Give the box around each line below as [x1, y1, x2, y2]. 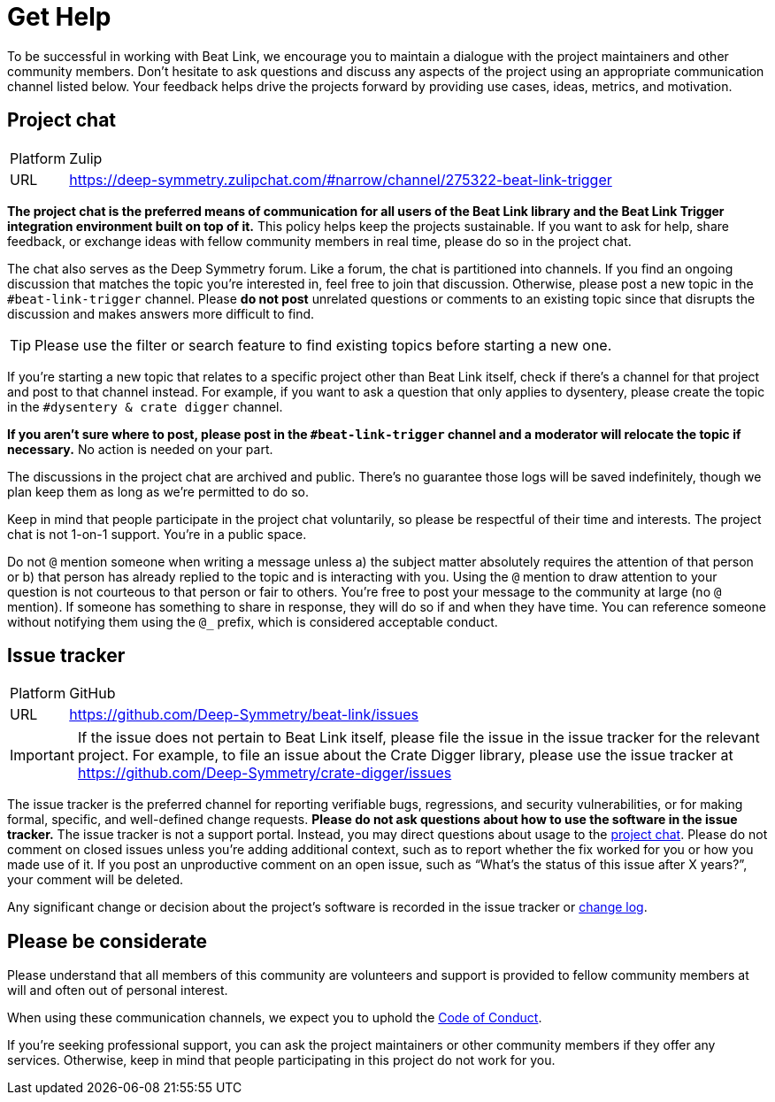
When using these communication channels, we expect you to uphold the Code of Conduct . [7, 1010, 542, 1026]
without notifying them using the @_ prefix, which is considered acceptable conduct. [7, 613, 498, 629]
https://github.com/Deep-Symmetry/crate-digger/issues [77, 764, 452, 782]
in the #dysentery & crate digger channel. [7, 398, 283, 414]
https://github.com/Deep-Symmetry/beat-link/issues [69, 705, 418, 724]
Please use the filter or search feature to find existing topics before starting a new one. [35, 335, 612, 354]
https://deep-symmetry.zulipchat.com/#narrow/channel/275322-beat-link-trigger [69, 170, 612, 189]
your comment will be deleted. [7, 872, 184, 888]
